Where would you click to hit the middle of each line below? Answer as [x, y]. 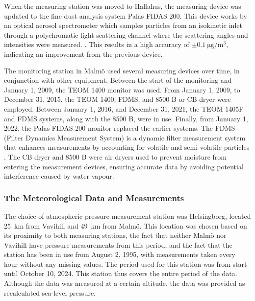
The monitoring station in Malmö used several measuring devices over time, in [122, 70]
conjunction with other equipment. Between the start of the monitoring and [118, 80]
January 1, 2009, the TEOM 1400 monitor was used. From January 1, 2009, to [122, 89]
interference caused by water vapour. [59, 176]
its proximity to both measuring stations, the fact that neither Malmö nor [115, 235]
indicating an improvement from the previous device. [83, 54]
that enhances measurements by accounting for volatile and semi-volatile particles [127, 147]
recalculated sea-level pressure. [50, 292]
